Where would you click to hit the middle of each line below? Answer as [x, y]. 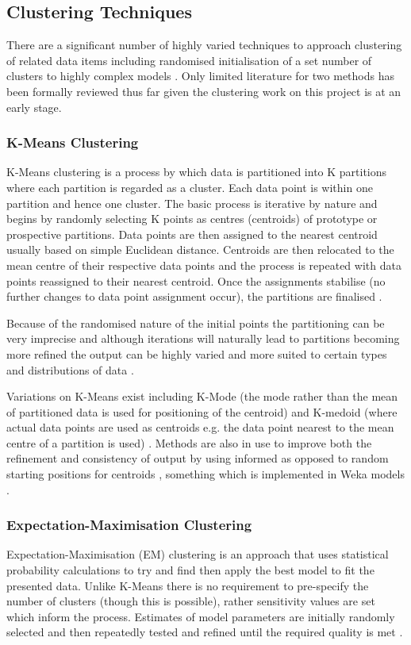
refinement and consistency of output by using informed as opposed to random [198, 458]
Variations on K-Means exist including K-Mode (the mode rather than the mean [202, 396]
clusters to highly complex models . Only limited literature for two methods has [200, 76]
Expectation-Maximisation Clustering [129, 525]
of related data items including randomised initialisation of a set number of [189, 60]
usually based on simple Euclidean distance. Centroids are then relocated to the [200, 250]
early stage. [34, 107]
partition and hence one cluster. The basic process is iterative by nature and [192, 203]
